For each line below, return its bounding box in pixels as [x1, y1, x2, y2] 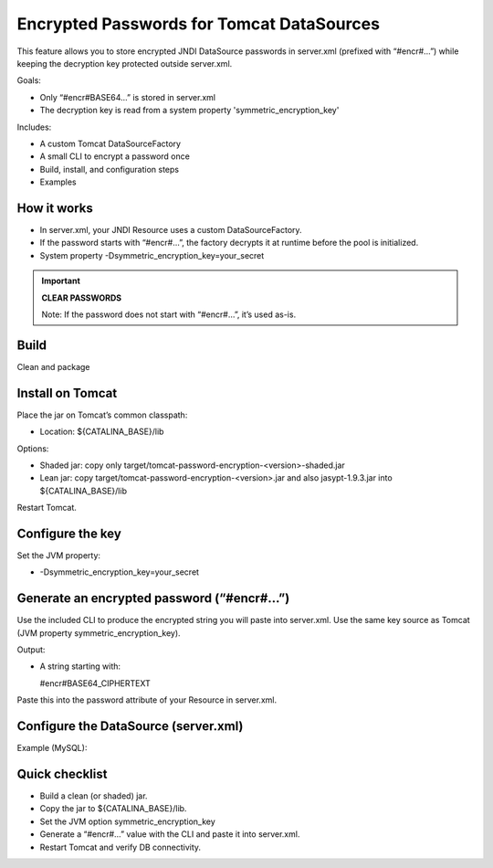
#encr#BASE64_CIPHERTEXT [39, 677, 151, 689]
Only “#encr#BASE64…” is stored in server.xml [39, 91, 216, 102]
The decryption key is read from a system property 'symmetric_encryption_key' [39, 105, 340, 116]
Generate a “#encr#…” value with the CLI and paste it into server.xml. [39, 829, 300, 840]
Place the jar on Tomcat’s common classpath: [16, 409, 188, 420]
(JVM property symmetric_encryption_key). [16, 627, 182, 639]
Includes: [16, 122, 52, 132]
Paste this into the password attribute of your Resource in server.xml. [16, 694, 278, 705]
